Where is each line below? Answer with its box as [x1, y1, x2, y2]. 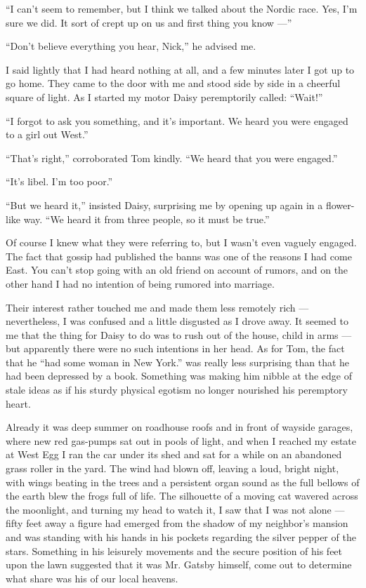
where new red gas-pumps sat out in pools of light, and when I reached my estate [6, 433, 357, 448]
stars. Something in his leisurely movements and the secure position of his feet [6, 543, 343, 558]
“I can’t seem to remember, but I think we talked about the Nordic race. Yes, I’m [6, 1, 358, 15]
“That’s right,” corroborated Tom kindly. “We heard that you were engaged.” [6, 150, 338, 165]
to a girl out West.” [6, 127, 89, 142]
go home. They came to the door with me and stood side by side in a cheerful [6, 76, 341, 91]
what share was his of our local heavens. [6, 570, 178, 585]
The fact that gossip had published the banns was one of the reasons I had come [6, 248, 352, 263]
